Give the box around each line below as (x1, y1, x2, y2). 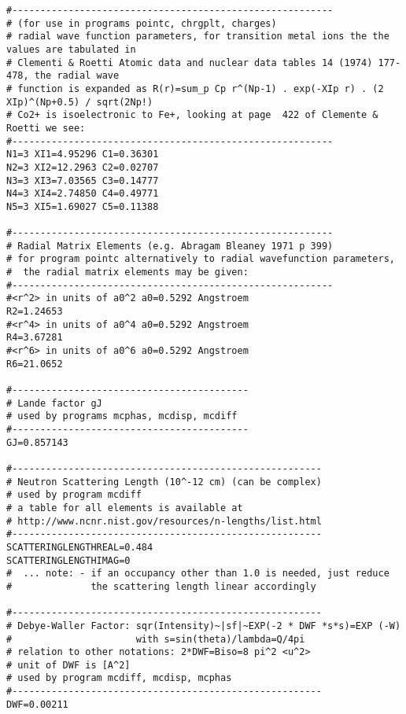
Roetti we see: (6, 122, 86, 134)
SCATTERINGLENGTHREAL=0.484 (6, 541, 153, 553)
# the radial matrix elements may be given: (6, 267, 249, 278)
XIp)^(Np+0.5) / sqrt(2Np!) (6, 96, 153, 108)
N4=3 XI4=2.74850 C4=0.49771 (6, 188, 159, 200)
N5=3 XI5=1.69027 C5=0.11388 (6, 201, 159, 212)
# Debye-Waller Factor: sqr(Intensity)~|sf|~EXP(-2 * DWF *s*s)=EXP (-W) (6, 620, 401, 631)
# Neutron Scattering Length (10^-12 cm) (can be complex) (6, 476, 322, 488)
